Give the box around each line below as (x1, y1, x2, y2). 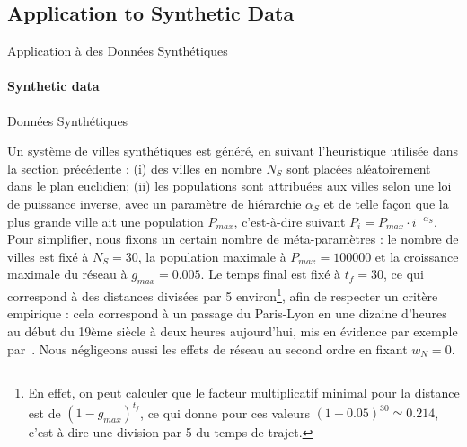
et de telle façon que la (323, 193, 449, 212)
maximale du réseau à (7, 264, 128, 283)
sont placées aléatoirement (286, 158, 431, 177)
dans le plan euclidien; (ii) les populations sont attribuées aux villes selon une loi (7, 176, 452, 195)
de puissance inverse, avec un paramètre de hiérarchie (7, 193, 302, 212)
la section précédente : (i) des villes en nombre (7, 158, 262, 177)
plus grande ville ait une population (7, 211, 204, 230)
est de (28, 403, 61, 422)
